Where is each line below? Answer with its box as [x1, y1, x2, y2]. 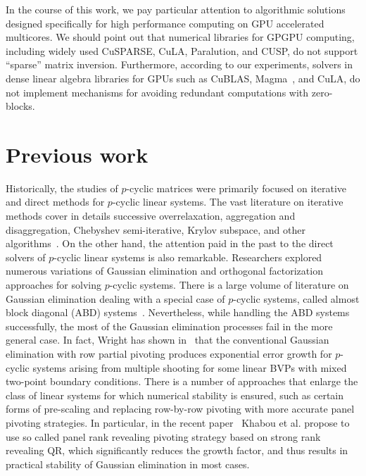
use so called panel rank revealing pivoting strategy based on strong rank [6, 429, 321, 444]
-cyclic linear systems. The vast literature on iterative [112, 194, 343, 209]
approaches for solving [6, 277, 101, 292]
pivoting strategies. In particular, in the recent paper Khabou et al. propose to [6, 415, 350, 430]
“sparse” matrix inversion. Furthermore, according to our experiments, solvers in [6, 57, 353, 72]
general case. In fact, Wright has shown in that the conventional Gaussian [6, 332, 329, 347]
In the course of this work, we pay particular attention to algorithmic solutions [6, 2, 346, 16]
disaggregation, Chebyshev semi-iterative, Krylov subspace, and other [6, 222, 305, 237]
